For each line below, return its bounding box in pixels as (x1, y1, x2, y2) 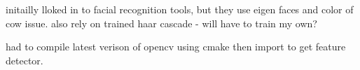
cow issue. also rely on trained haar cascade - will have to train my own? (6, 15, 317, 30)
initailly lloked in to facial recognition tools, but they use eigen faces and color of (6, 2, 354, 16)
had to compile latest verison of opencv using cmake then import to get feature (6, 39, 346, 54)
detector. (6, 52, 43, 67)
